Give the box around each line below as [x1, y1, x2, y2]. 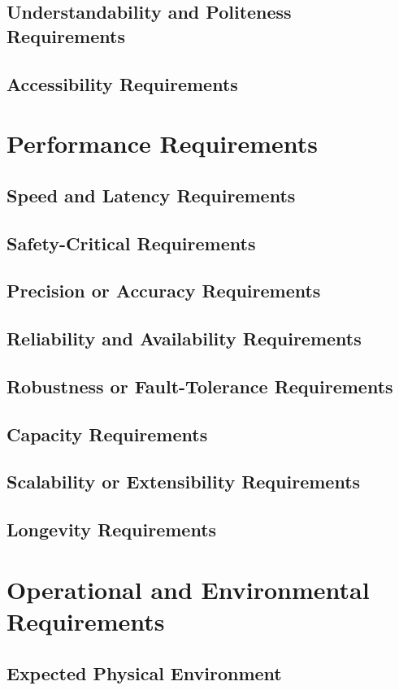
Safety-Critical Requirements [7, 230, 256, 255]
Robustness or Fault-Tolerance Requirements [7, 373, 393, 398]
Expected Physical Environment [7, 660, 282, 685]
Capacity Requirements [7, 421, 208, 446]
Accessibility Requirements [7, 71, 238, 96]
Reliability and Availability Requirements [7, 326, 362, 351]
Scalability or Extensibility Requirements [7, 469, 361, 494]
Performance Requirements [7, 127, 319, 160]
